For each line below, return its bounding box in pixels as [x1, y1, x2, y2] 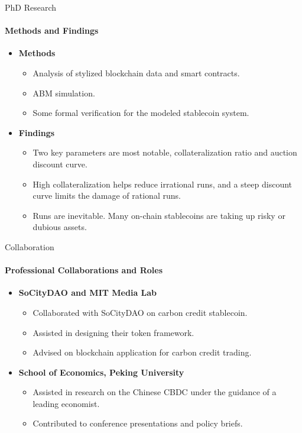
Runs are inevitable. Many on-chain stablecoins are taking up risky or [33, 209, 285, 221]
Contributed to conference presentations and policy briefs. [33, 417, 243, 429]
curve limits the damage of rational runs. [33, 189, 181, 202]
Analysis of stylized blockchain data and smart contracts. [33, 66, 240, 79]
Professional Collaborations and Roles [5, 264, 163, 276]
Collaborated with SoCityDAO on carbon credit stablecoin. [33, 306, 248, 318]
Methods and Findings [5, 24, 99, 37]
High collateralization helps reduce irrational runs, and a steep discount [33, 177, 293, 190]
